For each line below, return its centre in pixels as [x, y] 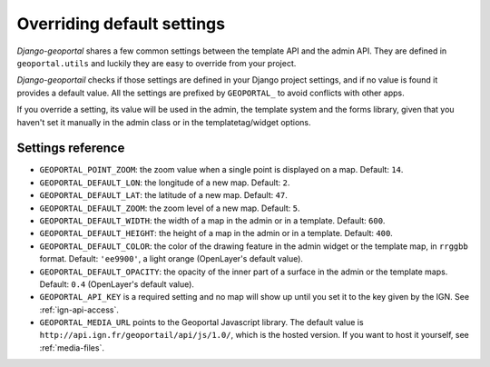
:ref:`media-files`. [72, 347]
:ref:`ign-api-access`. [79, 310]
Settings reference [71, 149]
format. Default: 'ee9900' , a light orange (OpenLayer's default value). [171, 259]
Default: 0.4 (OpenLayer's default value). [117, 284]
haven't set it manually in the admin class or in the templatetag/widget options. [164, 122]
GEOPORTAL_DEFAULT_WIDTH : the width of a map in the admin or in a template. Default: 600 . [212, 220]
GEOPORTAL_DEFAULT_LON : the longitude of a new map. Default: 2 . [165, 183]
